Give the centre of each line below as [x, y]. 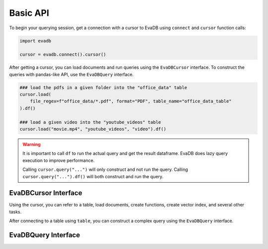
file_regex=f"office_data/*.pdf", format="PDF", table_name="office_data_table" [131, 101]
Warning [32, 144]
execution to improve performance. [59, 160]
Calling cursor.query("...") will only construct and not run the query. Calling [105, 170]
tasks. [15, 212]
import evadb [35, 41]
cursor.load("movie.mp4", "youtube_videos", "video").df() [93, 129]
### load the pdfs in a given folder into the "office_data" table [103, 87]
